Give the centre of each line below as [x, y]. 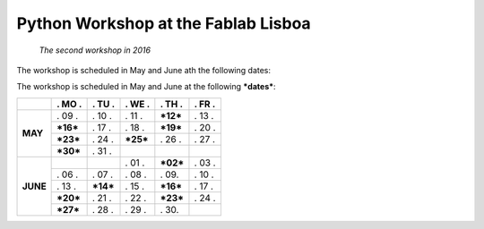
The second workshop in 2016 [95, 50]
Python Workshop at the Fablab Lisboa [164, 23]
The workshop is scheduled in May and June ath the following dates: [144, 70]
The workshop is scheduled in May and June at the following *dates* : [147, 87]
